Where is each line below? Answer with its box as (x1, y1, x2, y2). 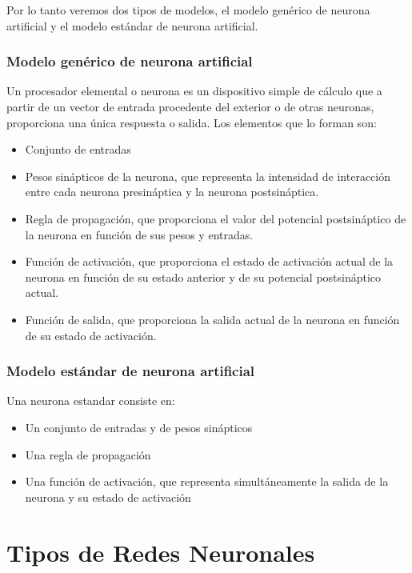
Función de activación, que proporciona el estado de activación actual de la (25, 253, 394, 270)
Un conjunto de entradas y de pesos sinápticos (25, 419, 253, 435)
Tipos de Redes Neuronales (6, 535, 315, 568)
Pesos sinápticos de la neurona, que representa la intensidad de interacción (25, 167, 390, 184)
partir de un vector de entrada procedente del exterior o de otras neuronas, (6, 98, 374, 114)
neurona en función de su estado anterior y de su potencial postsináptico (25, 268, 382, 285)
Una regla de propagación (25, 446, 151, 463)
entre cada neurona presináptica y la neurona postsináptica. (25, 183, 319, 200)
